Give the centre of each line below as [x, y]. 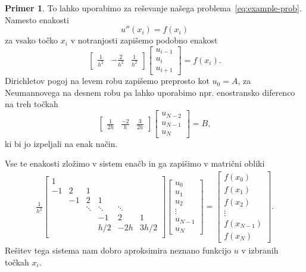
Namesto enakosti [37, 19]
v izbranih [260, 250]
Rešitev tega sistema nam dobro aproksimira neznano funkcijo [118, 250]
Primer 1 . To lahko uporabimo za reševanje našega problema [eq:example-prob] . [153, 8]
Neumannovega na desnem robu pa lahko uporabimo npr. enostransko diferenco [150, 92]
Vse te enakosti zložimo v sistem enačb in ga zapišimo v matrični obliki [135, 163]
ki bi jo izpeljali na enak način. [61, 143]
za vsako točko [32, 40]
